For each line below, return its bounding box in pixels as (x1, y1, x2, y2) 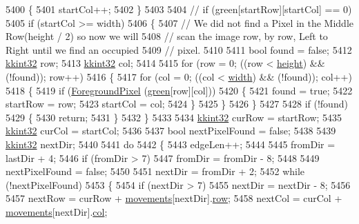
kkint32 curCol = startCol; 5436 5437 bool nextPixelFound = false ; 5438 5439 (6, 123, 336, 138)
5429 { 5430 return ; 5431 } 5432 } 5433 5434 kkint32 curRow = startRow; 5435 (6, 110, 342, 124)
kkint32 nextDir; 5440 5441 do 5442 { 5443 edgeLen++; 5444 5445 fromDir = (6, 136, 336, 151)
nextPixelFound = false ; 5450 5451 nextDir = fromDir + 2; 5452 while (6, 164, 305, 179)
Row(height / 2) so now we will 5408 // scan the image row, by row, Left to (6, 29, 328, 43)
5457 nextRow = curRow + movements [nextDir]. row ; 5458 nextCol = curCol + (6, 191, 342, 205)
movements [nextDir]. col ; (6, 204, 108, 218)
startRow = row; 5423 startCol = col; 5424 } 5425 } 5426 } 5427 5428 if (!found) (6, 96, 348, 111)
